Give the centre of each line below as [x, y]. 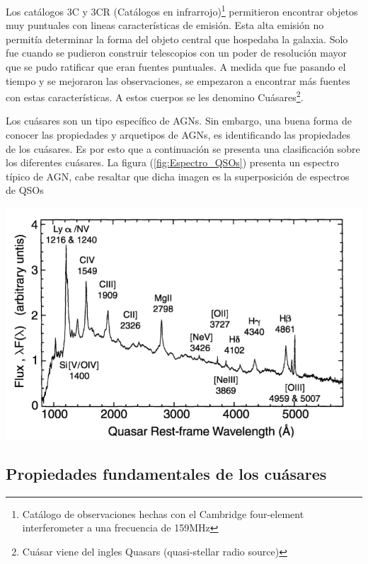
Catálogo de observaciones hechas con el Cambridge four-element [163, 513]
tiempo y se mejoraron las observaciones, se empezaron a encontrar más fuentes [178, 80]
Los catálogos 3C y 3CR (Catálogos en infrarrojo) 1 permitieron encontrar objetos [182, 10]
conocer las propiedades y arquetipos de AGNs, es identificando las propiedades [178, 135]
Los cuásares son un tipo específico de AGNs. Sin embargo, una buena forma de [179, 121]
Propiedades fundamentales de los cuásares [166, 473]
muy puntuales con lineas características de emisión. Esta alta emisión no [165, 25]
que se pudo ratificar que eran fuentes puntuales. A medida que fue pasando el [176, 67]
